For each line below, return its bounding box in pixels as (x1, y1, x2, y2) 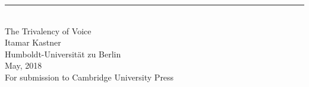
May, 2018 (5, 59, 42, 72)
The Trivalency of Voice (5, 24, 92, 37)
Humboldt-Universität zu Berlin (5, 47, 121, 60)
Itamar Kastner (5, 36, 61, 49)
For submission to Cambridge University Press (5, 70, 174, 83)
